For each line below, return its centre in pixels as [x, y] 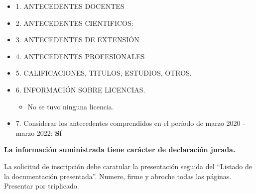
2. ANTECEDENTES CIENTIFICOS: [74, 23]
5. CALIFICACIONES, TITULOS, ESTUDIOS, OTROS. [104, 73]
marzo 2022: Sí [39, 133]
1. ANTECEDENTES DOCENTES [70, 6]
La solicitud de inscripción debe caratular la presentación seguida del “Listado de [128, 166]
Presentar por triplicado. [42, 186]
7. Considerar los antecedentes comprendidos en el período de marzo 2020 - [130, 123]
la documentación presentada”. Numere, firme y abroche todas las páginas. [118, 176]
